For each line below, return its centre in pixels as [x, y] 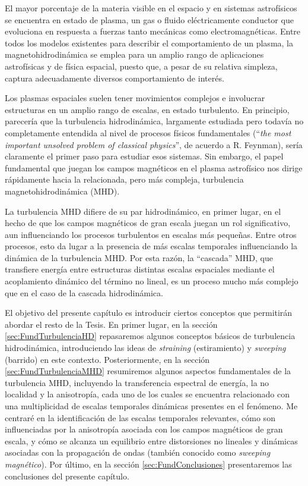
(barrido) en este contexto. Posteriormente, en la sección [107, 359]
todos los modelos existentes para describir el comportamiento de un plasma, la [149, 43]
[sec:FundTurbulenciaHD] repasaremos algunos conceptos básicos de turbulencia [150, 336]
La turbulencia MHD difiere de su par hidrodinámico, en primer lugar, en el [143, 211]
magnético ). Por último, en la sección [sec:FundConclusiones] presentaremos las [148, 464]
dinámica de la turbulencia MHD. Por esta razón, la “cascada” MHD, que [139, 257]
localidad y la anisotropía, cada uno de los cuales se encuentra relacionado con [147, 394]
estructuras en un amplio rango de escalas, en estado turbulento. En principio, [147, 109]
